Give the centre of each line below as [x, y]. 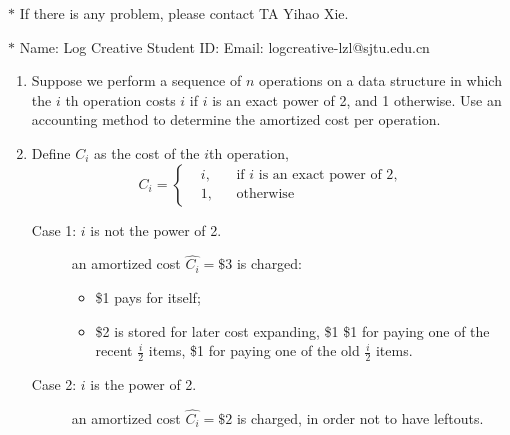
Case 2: [54, 383]
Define [51, 152]
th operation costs [120, 99]
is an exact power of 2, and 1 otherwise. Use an [357, 99]
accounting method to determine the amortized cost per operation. [236, 119]
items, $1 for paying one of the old [254, 350]
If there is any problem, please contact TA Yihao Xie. [184, 13]
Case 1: [54, 229]
